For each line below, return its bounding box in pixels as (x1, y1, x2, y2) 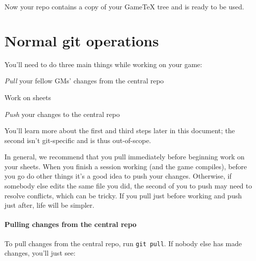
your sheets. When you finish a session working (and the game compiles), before (4, 161, 247, 171)
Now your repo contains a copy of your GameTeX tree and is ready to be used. (4, 1, 244, 11)
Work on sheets (4, 92, 51, 102)
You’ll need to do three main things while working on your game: (4, 59, 203, 69)
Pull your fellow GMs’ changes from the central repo (4, 75, 164, 86)
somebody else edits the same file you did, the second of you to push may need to (4, 181, 252, 191)
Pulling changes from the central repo (4, 219, 137, 229)
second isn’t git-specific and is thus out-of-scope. (4, 135, 152, 145)
